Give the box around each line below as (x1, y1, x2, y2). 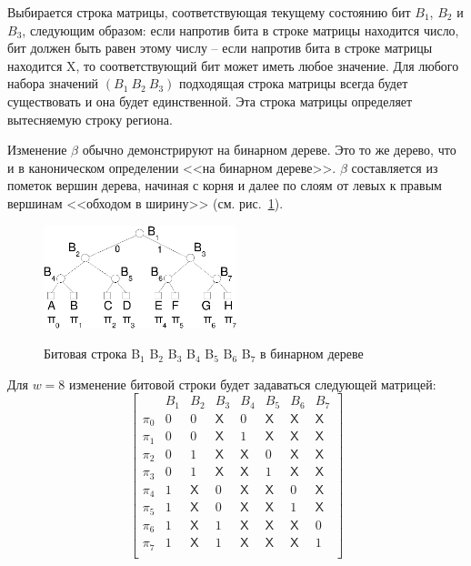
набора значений (7, 74, 99, 93)
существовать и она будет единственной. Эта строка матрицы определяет (7, 91, 413, 110)
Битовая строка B (44, 344, 141, 363)
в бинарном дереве (260, 344, 364, 363)
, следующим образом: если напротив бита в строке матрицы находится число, (22, 20, 459, 39)
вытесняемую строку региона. (7, 109, 173, 128)
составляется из (351, 157, 438, 177)
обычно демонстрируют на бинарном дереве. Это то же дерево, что (82, 140, 456, 159)
